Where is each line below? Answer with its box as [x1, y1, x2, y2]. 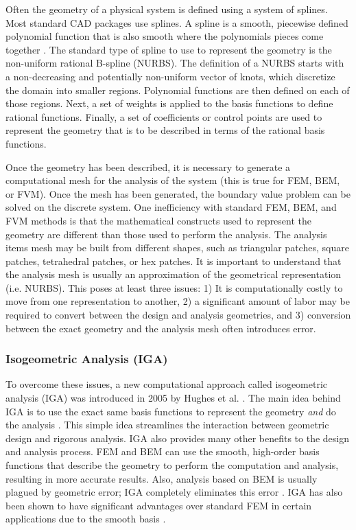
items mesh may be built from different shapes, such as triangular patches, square [5, 240, 349, 255]
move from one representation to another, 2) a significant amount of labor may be [5, 294, 351, 308]
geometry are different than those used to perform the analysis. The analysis [5, 227, 327, 241]
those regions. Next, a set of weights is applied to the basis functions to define [5, 96, 333, 111]
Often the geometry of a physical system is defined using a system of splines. [5, 2, 328, 16]
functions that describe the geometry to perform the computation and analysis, [5, 458, 339, 472]
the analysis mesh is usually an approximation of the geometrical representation [5, 267, 342, 281]
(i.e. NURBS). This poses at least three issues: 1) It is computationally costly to [5, 280, 343, 295]
